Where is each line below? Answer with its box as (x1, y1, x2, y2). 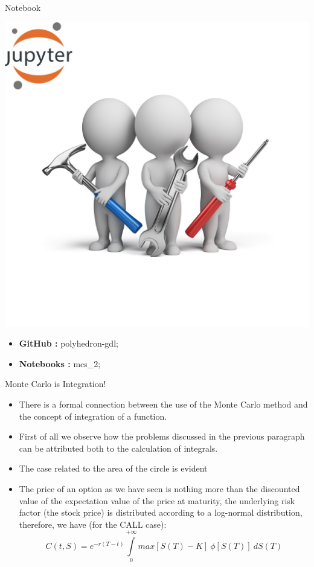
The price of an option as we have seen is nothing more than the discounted (19, 482, 300, 495)
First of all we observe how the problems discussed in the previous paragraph (19, 430, 305, 443)
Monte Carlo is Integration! (5, 377, 106, 390)
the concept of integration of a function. (19, 409, 167, 422)
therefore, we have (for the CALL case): (19, 517, 167, 530)
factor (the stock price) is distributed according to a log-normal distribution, (19, 506, 303, 519)
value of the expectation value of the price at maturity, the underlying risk (19, 494, 295, 507)
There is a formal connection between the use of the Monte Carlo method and (19, 397, 308, 410)
